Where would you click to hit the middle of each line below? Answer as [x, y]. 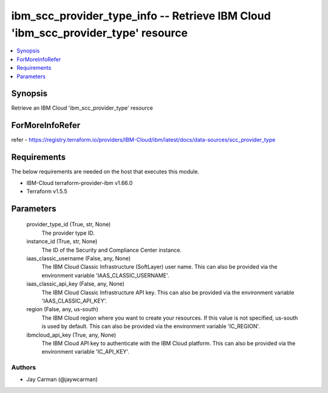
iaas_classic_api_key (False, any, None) [75, 284]
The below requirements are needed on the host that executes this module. [105, 172]
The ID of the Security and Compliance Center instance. [112, 250]
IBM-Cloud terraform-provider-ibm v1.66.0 [80, 183]
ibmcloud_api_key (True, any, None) [71, 335]
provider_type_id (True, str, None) [69, 224]
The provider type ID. [68, 233]
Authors [24, 368]
